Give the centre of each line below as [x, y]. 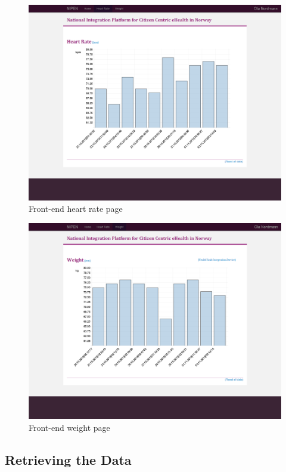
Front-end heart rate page [76, 209]
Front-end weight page [69, 427]
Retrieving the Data [68, 459]
